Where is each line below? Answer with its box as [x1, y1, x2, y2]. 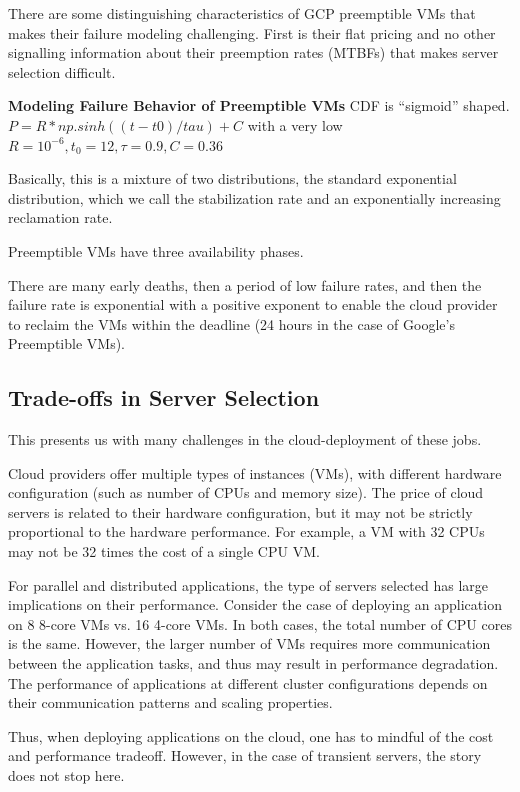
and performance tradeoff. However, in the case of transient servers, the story [8, 745, 482, 766]
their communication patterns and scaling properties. [8, 692, 333, 713]
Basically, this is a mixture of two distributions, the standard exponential [8, 168, 457, 189]
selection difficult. [8, 61, 116, 82]
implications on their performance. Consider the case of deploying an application [8, 594, 502, 615]
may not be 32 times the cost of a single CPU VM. [8, 541, 320, 562]
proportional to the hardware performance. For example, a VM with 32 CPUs [8, 521, 485, 542]
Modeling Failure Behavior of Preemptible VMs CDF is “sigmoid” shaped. [8, 95, 510, 116]
